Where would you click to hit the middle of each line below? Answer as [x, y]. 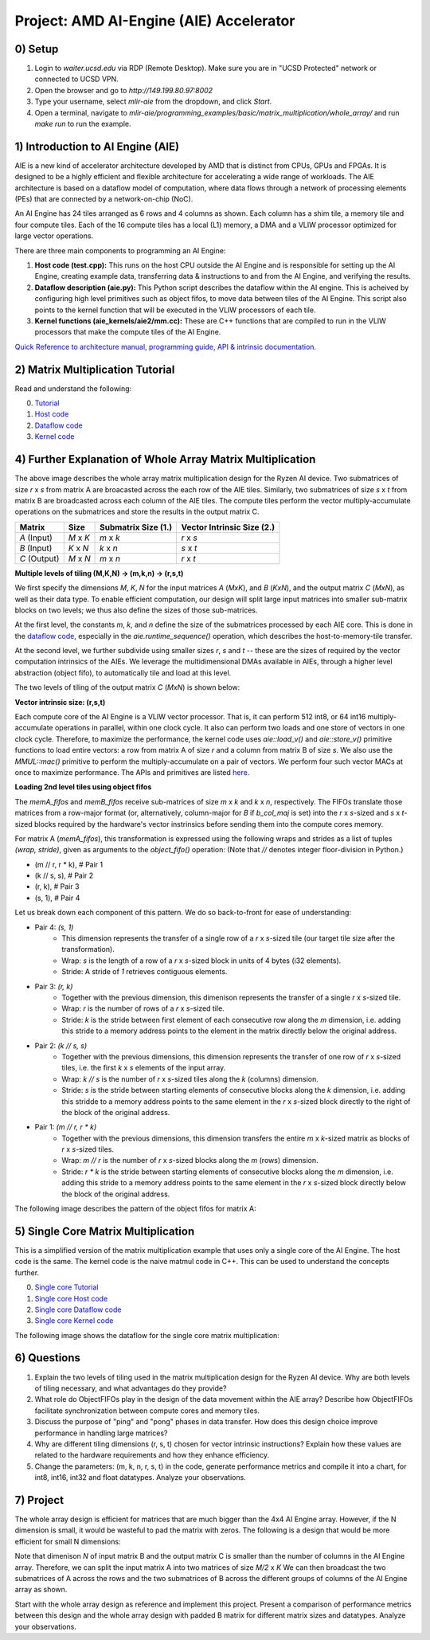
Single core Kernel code [74, 1321]
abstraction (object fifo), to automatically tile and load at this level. [123, 672]
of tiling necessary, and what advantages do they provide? [131, 1388]
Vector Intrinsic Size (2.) [228, 527]
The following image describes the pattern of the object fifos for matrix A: [135, 1209]
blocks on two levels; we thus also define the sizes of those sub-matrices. [136, 610]
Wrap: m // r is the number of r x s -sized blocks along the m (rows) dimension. [190, 1161]
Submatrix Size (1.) [136, 527]
